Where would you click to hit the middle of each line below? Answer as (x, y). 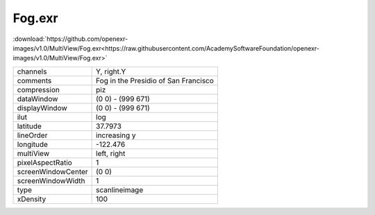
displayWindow (42, 108)
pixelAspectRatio (44, 162)
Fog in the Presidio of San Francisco (155, 80)
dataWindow (37, 98)
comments (34, 80)
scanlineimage (120, 189)
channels (32, 71)
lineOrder (32, 135)
